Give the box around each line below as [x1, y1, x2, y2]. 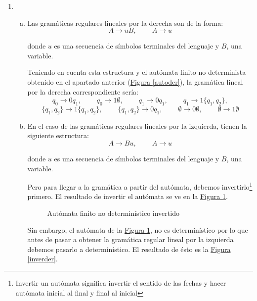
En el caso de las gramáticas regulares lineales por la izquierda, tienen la [27, 120, 247, 131]
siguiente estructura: [27, 130, 89, 141]
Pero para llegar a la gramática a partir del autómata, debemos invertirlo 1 [27, 180, 253, 192]
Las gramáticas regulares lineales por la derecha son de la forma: [27, 17, 223, 28]
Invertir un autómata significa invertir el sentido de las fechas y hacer [15, 277, 226, 288]
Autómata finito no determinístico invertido [47, 207, 179, 218]
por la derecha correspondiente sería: [27, 86, 138, 97]
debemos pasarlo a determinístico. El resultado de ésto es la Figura [27, 244, 231, 254]
